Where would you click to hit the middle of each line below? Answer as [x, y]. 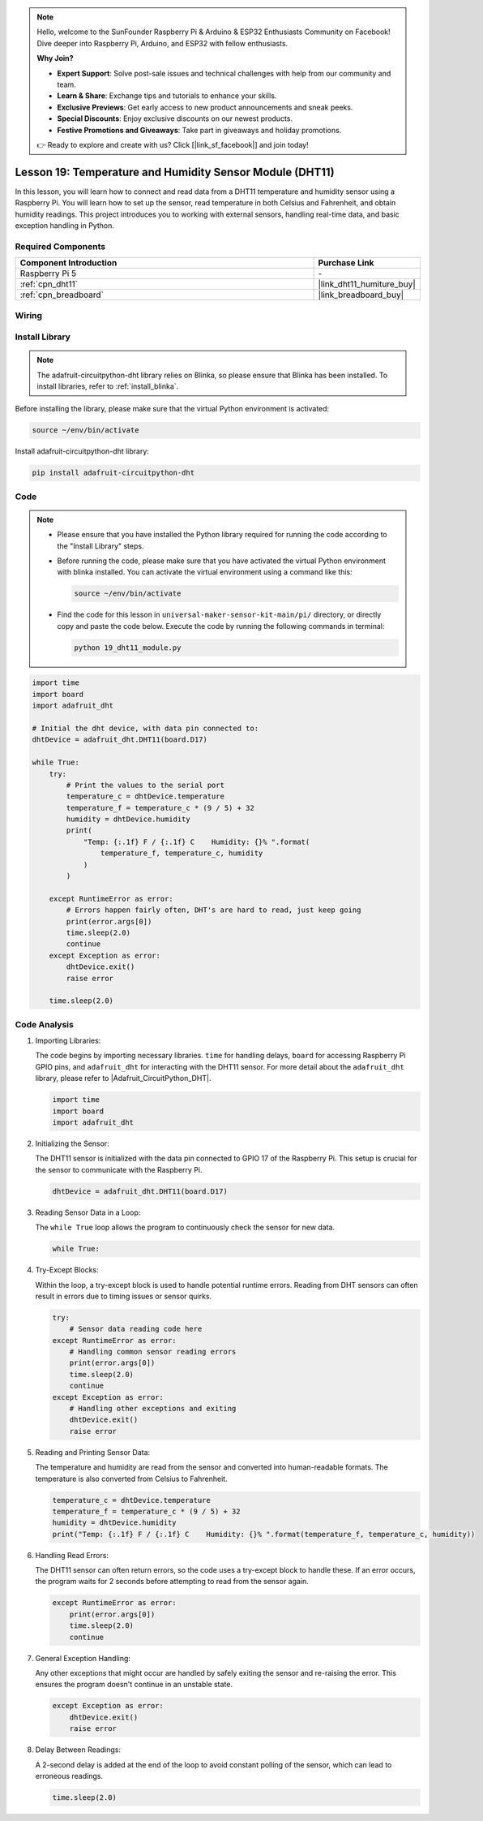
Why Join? [55, 58]
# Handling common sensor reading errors [153, 1352]
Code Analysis [45, 1024]
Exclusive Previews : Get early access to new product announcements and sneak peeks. [205, 107]
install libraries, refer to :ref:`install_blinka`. [108, 386]
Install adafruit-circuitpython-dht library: [82, 451]
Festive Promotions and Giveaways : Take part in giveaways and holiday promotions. [199, 130]
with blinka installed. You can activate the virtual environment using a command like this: [205, 572]
